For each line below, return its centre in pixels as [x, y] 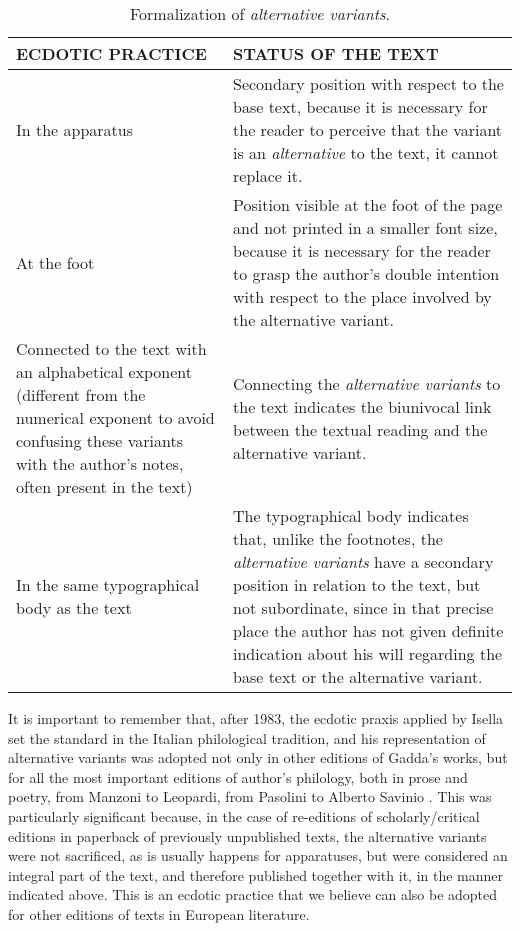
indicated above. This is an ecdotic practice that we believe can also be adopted [253, 894]
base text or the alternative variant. [358, 676]
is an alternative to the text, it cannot [366, 152]
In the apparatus [75, 129]
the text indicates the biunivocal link [362, 406]
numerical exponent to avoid [115, 417]
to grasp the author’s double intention [366, 273]
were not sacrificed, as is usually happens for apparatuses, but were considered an [258, 855]
